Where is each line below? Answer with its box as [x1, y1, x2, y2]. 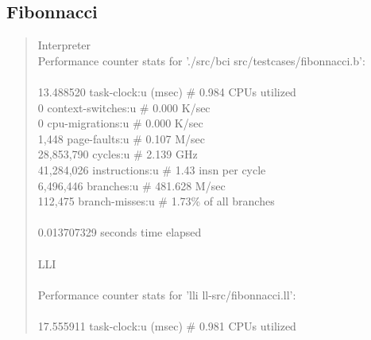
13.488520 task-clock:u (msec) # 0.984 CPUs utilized [37, 83, 296, 100]
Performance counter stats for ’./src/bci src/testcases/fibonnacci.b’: [37, 52, 365, 68]
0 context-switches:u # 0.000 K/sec [37, 99, 211, 115]
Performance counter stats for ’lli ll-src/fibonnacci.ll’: [37, 286, 296, 303]
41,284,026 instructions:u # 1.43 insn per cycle [37, 161, 266, 178]
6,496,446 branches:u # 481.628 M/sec [37, 177, 226, 193]
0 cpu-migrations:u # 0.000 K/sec [37, 115, 203, 131]
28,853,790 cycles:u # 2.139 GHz [37, 146, 198, 162]
